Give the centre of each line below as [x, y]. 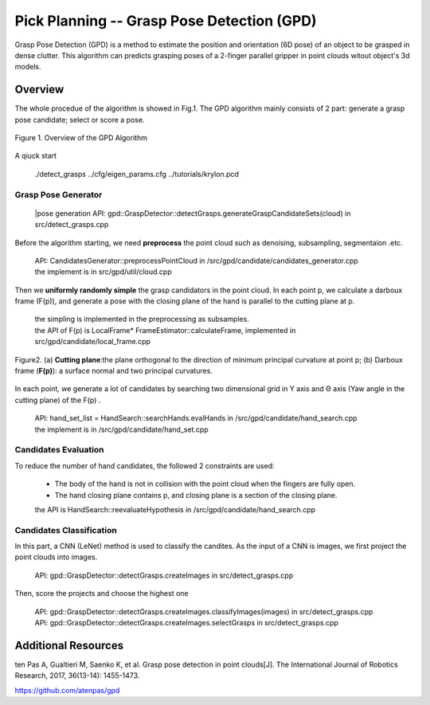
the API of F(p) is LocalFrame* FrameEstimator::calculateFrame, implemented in [165, 330]
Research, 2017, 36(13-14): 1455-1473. [77, 676]
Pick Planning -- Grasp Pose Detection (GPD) [166, 21]
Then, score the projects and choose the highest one [102, 593]
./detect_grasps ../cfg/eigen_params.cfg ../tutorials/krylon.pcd [137, 174]
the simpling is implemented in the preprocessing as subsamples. [142, 319]
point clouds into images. [56, 557]
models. [28, 67]
